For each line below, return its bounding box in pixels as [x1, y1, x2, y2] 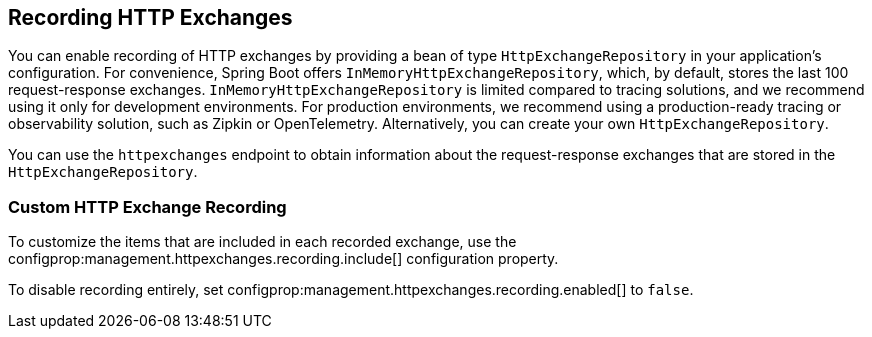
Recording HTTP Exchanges [8, 5, 293, 30]
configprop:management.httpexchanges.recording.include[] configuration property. [8, 250, 559, 268]
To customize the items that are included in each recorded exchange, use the [8, 233, 517, 251]
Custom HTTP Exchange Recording [8, 196, 287, 217]
